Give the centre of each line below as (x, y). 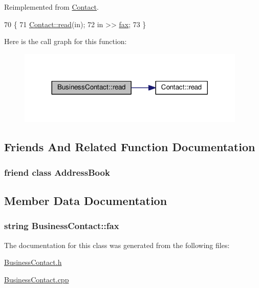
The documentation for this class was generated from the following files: (117, 245)
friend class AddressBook (57, 172)
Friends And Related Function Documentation (130, 147)
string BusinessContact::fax (62, 226)
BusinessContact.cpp (37, 279)
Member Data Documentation (86, 201)
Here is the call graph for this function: (66, 41)
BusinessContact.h (33, 262)
